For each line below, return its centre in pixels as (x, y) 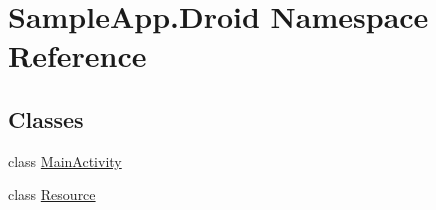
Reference (77, 55)
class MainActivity (65, 160)
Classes (46, 118)
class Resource (52, 194)
